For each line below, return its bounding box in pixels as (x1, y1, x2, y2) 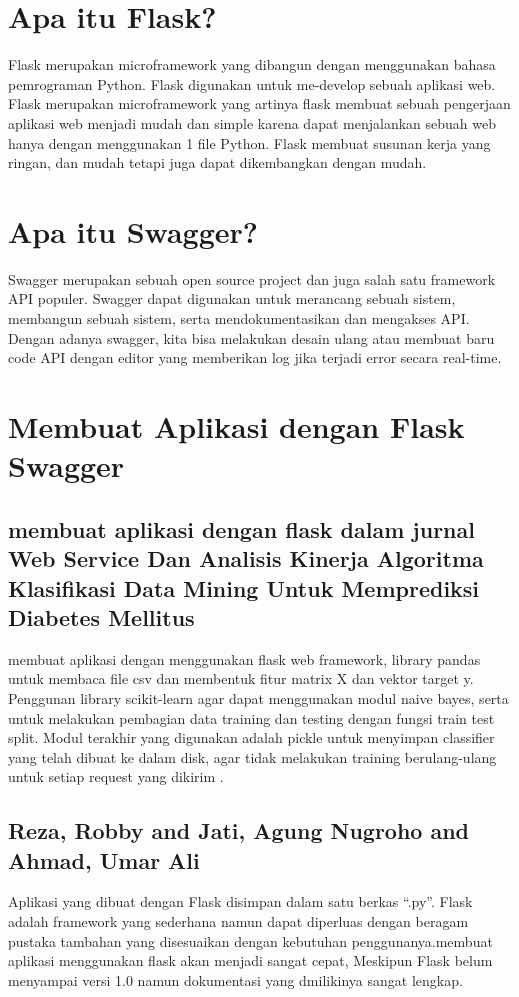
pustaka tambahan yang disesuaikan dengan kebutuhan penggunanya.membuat (8, 930, 493, 951)
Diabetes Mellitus (8, 601, 195, 632)
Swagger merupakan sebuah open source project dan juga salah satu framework (8, 268, 496, 289)
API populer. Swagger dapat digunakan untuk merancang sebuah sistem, (8, 288, 456, 309)
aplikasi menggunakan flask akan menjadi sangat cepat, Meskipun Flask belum (8, 950, 493, 971)
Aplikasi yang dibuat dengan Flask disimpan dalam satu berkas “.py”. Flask (8, 891, 473, 912)
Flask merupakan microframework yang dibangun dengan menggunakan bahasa (8, 54, 496, 75)
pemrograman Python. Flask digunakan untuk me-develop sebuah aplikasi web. (8, 73, 496, 94)
